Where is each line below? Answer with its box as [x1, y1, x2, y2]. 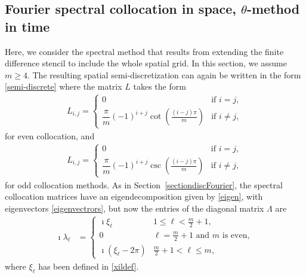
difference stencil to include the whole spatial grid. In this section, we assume [5, 57, 287, 69]
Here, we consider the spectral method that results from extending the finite [5, 45, 284, 57]
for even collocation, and [5, 129, 95, 142]
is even [222, 231, 248, 240]
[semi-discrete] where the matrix [5, 80, 122, 93]
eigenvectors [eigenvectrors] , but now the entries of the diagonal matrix [5, 201, 264, 214]
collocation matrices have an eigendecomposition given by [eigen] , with [5, 190, 263, 203]
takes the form [133, 80, 186, 93]
